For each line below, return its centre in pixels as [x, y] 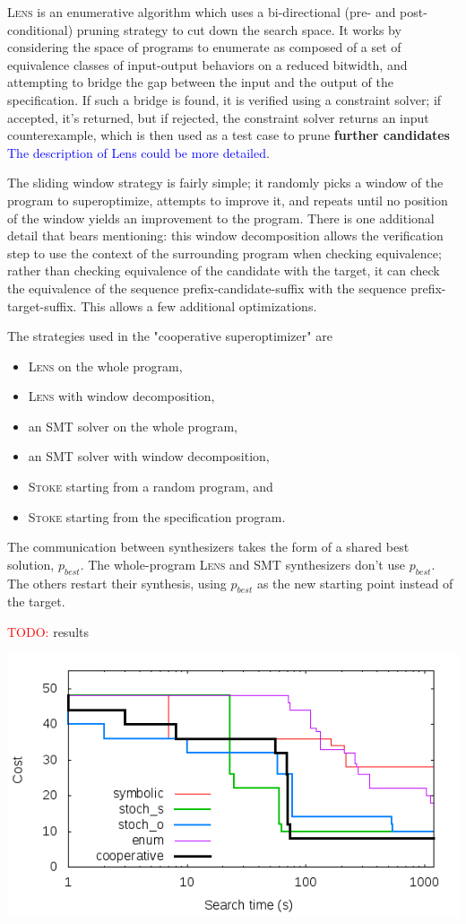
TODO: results [48, 632]
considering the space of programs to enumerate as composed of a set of [204, 47]
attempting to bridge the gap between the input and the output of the [200, 82]
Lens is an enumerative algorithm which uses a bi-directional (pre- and [202, 12]
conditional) [40, 29]
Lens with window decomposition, [121, 396]
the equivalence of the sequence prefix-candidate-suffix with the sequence [207, 288]
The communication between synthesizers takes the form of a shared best [208, 547]
